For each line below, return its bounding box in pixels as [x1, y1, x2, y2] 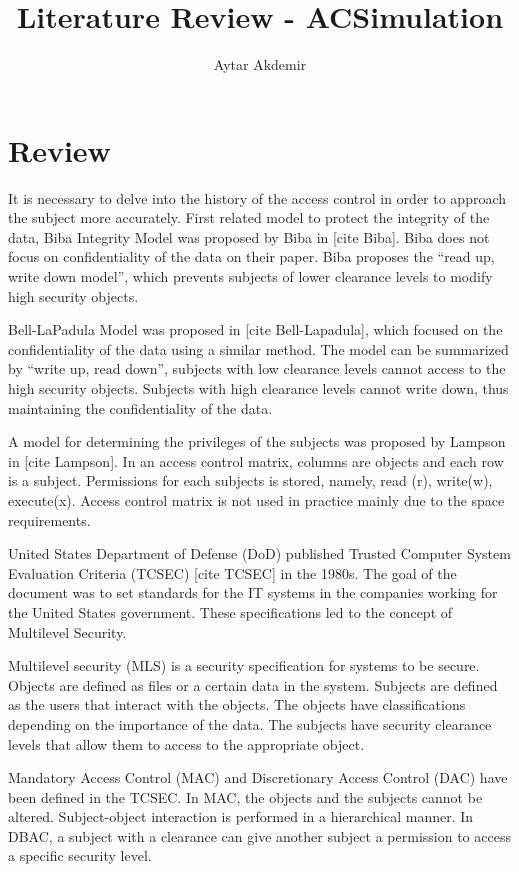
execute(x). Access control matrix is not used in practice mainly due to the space [8, 489, 505, 510]
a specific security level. [8, 845, 152, 866]
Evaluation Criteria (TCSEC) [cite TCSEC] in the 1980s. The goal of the [8, 562, 457, 583]
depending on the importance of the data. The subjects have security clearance [8, 713, 492, 734]
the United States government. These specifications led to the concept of [8, 601, 453, 622]
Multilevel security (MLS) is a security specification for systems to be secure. [8, 655, 480, 676]
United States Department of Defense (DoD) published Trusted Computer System [8, 543, 511, 564]
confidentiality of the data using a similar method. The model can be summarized [8, 338, 509, 359]
